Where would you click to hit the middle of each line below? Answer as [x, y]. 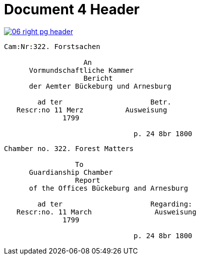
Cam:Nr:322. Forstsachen [52, 46]
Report [88, 180]
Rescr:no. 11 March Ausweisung [106, 212]
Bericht [98, 78]
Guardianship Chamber [71, 172]
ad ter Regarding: [115, 204]
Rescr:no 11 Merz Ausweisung [92, 110]
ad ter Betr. [104, 102]
